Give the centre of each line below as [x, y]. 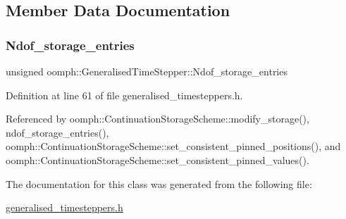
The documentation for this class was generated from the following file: [159, 183]
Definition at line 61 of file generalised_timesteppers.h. [124, 95]
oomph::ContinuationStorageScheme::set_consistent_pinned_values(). [157, 159]
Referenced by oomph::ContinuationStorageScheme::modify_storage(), [157, 119]
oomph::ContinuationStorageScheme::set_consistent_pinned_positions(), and [173, 146]
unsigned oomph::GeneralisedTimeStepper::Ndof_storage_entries [147, 71]
